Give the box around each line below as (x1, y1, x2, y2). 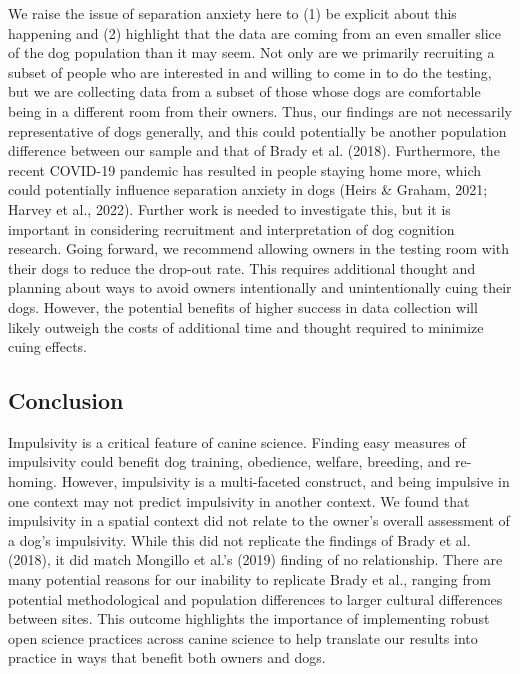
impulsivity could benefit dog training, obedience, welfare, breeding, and (8, 451, 451, 472)
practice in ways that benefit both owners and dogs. (8, 647, 326, 668)
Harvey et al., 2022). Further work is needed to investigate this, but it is (8, 198, 451, 219)
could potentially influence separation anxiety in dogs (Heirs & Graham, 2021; (8, 179, 488, 200)
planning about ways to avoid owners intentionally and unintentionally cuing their (8, 277, 512, 298)
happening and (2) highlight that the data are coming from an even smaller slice (8, 22, 502, 43)
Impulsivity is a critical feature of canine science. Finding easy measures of (8, 431, 466, 452)
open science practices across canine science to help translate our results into (8, 627, 478, 648)
